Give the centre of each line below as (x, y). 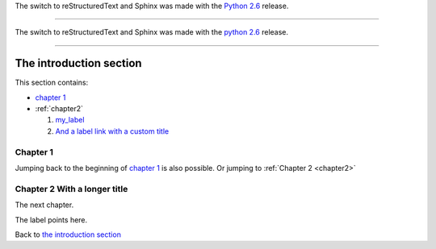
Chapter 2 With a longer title (71, 189)
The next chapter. (44, 205)
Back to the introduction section (68, 234)
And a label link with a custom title (112, 131)
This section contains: (52, 83)
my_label (70, 120)
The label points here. (51, 220)
